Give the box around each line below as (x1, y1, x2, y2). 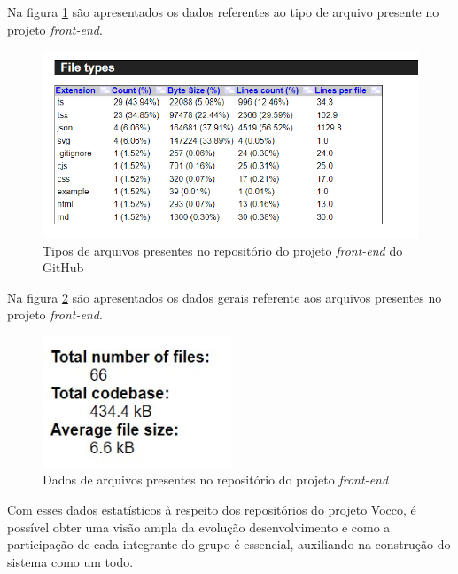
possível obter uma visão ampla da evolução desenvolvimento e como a (7, 517, 391, 536)
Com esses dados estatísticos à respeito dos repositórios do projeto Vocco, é (7, 500, 416, 519)
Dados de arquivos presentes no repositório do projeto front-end (43, 470, 389, 489)
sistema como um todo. (7, 552, 134, 570)
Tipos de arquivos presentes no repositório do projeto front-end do (43, 240, 403, 259)
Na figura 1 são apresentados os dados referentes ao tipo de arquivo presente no (7, 3, 439, 20)
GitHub (43, 258, 84, 277)
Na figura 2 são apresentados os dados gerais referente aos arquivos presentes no (7, 287, 442, 306)
